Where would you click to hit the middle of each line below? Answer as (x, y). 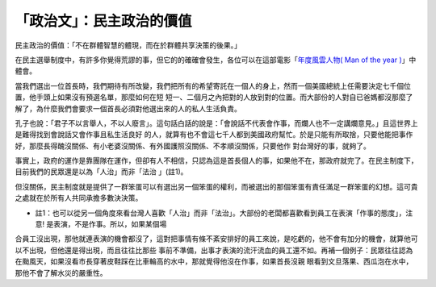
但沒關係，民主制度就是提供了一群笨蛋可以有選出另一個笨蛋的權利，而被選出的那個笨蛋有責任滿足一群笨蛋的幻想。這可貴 (216, 186)
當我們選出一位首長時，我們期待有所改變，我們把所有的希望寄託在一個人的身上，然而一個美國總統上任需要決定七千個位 (213, 85)
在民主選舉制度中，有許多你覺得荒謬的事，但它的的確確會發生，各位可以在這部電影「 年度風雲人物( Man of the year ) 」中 (216, 60)
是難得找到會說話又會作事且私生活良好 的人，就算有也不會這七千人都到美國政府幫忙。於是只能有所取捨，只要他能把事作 (214, 135)
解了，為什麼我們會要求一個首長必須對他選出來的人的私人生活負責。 (128, 108)
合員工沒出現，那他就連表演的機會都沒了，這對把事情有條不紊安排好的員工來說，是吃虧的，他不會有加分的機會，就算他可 (216, 239)
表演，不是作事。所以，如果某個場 (110, 224)
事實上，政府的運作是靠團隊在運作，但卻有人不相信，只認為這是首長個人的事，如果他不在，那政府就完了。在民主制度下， (216, 160)
